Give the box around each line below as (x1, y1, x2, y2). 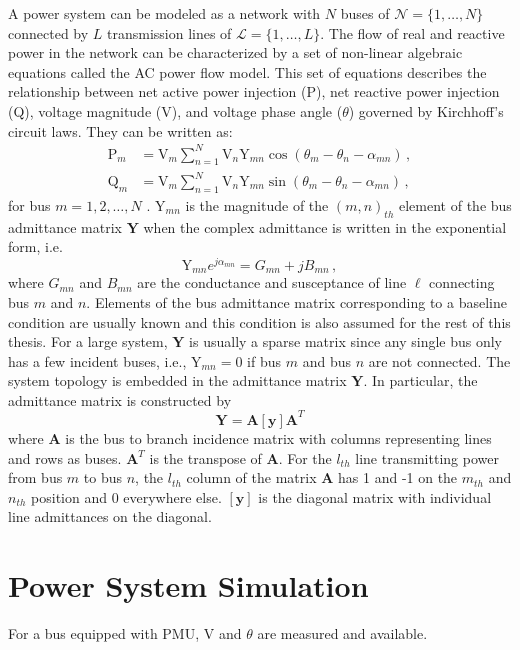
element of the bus (399, 194, 512, 215)
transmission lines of (106, 22, 232, 43)
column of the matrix (186, 467, 317, 488)
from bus (8, 467, 63, 488)
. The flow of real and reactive (320, 22, 505, 43)
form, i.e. (8, 236, 63, 257)
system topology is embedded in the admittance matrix (8, 370, 347, 391)
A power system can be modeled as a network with (8, 3, 321, 23)
